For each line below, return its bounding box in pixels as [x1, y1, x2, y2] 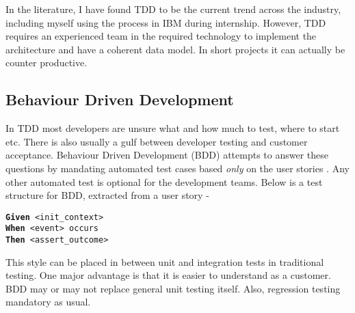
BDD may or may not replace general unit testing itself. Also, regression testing [5, 281, 341, 295]
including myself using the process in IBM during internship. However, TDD [5, 15, 326, 29]
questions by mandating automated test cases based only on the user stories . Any [5, 161, 350, 175]
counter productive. [5, 55, 88, 70]
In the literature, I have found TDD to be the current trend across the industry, [5, 2, 341, 16]
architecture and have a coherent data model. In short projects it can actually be [5, 42, 345, 56]
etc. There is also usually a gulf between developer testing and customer [5, 134, 308, 148]
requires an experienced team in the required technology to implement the [5, 29, 317, 43]
